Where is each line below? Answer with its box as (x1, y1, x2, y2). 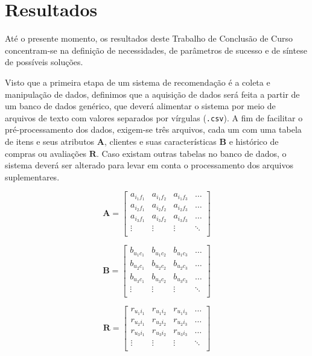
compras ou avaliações (5, 147, 87, 159)
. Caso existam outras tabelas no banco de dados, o (96, 147, 287, 159)
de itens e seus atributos (5, 135, 95, 147)
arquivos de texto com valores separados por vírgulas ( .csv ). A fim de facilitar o (5, 111, 303, 124)
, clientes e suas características (104, 135, 217, 147)
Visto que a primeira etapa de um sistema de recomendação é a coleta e (5, 75, 270, 88)
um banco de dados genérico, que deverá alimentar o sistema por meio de (5, 100, 276, 112)
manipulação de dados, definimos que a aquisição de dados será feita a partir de (5, 87, 300, 100)
